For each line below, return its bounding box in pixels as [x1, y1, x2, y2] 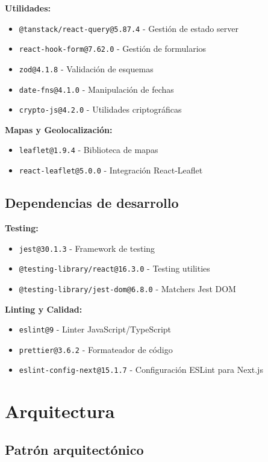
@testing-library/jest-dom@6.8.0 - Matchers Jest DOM [19, 282, 236, 295]
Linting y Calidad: [5, 302, 83, 315]
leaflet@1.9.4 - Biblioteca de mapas [19, 143, 158, 156]
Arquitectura [5, 399, 115, 423]
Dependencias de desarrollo [5, 193, 179, 212]
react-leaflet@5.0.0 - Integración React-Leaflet [19, 164, 203, 176]
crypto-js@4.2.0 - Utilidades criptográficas [19, 103, 182, 116]
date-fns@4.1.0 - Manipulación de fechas [19, 83, 174, 95]
